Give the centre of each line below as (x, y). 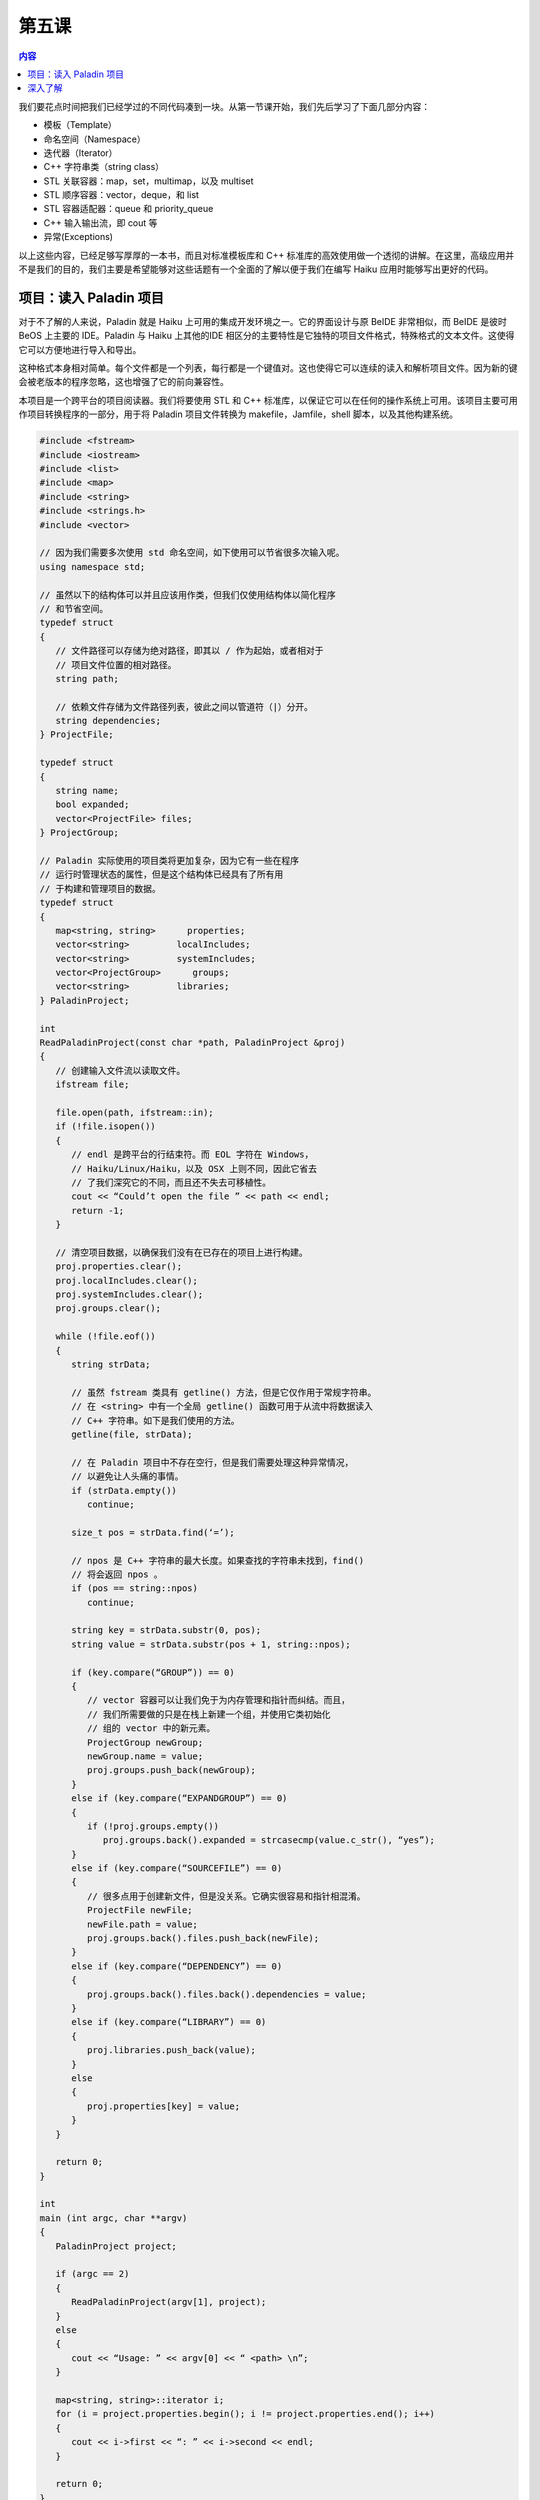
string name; (87, 791)
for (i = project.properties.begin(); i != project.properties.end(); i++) (245, 2414)
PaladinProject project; (116, 2246)
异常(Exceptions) (78, 237)
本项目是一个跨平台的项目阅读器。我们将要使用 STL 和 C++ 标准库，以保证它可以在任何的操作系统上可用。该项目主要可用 (268, 400)
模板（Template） (80, 125)
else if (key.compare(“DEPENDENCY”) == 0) (177, 1966)
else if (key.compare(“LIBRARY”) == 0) (169, 2022)
